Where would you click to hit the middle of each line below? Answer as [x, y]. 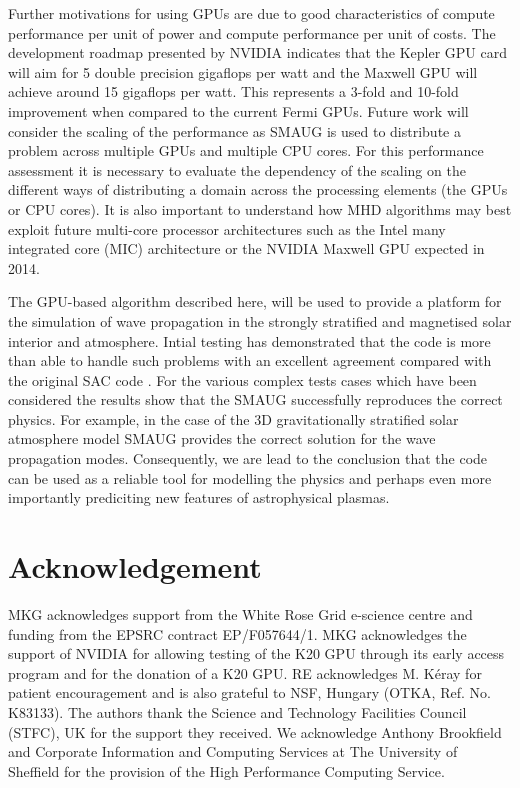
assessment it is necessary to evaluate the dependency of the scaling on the [237, 169]
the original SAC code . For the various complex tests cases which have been [242, 379]
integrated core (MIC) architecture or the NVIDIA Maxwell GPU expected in [246, 248]
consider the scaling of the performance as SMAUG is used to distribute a [234, 130]
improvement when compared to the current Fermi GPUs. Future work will [238, 110]
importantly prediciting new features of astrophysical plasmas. [199, 497]
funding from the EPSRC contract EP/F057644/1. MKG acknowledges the [237, 633]
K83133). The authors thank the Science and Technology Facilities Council [237, 711]
